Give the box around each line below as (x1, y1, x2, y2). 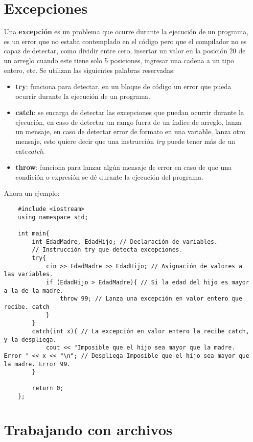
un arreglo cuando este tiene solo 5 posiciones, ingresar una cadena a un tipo (4, 55, 234, 65)
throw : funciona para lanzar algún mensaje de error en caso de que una (15, 162, 232, 172)
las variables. (4, 271, 53, 278)
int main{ (18, 230, 50, 237)
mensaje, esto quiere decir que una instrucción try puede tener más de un (15, 136, 235, 146)
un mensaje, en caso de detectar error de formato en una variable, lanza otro (15, 126, 246, 137)
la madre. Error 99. (4, 360, 71, 368)
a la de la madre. (4, 287, 64, 294)
